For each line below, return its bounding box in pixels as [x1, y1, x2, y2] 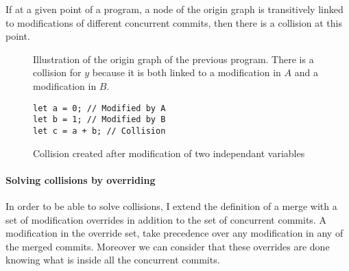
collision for [33, 65, 82, 80]
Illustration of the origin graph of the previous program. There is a [33, 51, 314, 66]
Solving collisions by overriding [5, 172, 156, 187]
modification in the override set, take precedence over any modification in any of [5, 226, 344, 240]
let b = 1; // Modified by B [33, 115, 166, 125]
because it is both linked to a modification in [92, 65, 281, 80]
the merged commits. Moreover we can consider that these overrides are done [5, 239, 330, 253]
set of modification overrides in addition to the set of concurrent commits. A [5, 212, 326, 226]
